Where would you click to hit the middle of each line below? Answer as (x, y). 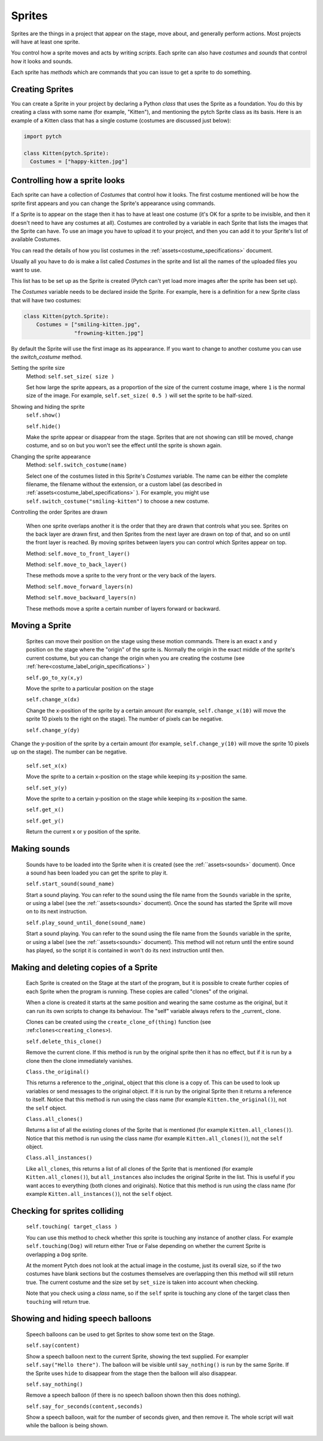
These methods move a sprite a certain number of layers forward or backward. (123, 608)
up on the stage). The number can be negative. (69, 752)
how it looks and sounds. (42, 61)
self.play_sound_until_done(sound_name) (86, 923)
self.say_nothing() (54, 1384)
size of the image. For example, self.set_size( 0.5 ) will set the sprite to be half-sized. (139, 396)
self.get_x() (45, 810)
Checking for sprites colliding (67, 1211)
